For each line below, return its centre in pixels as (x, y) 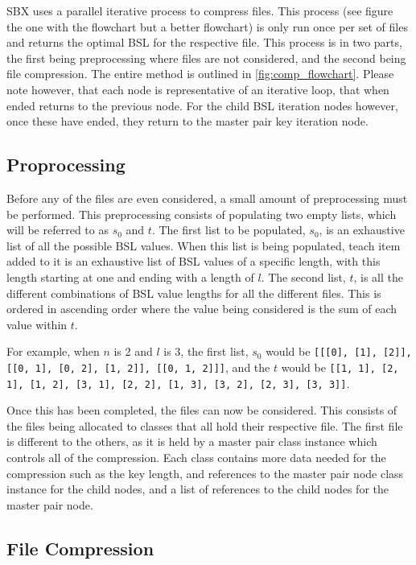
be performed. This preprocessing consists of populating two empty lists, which (202, 214)
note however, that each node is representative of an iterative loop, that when (198, 89)
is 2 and (133, 351)
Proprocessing (66, 165)
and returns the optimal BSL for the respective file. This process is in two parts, (204, 42)
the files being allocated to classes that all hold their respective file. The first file (205, 425)
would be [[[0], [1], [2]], (339, 351)
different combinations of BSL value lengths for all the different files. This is (194, 293)
